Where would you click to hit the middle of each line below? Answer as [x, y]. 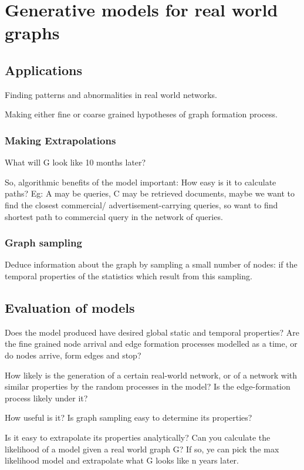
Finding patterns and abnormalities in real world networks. [111, 94]
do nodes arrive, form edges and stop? [73, 355]
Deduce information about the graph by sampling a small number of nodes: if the [151, 264]
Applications [44, 70]
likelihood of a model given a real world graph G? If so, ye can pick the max [142, 449]
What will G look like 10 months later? [75, 162]
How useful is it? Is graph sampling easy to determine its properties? [129, 417]
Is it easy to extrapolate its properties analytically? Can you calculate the [138, 437]
